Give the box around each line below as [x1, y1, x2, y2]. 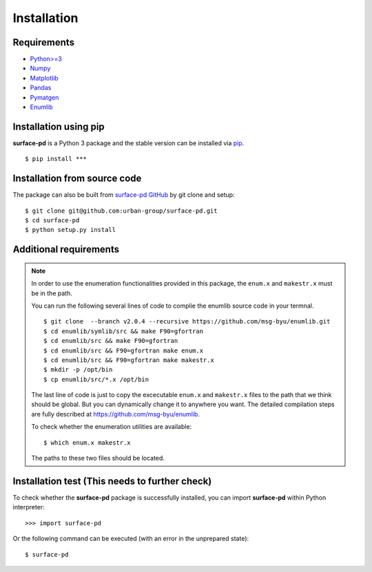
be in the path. [31, 289, 72, 297]
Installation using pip [12, 120, 105, 132]
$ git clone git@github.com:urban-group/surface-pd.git [25, 206, 218, 215]
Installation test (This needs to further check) [12, 475, 212, 487]
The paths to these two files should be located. [31, 454, 165, 463]
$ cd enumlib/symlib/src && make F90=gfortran [43, 327, 203, 335]
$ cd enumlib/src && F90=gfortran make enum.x [43, 346, 203, 354]
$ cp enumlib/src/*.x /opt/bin [43, 375, 149, 383]
